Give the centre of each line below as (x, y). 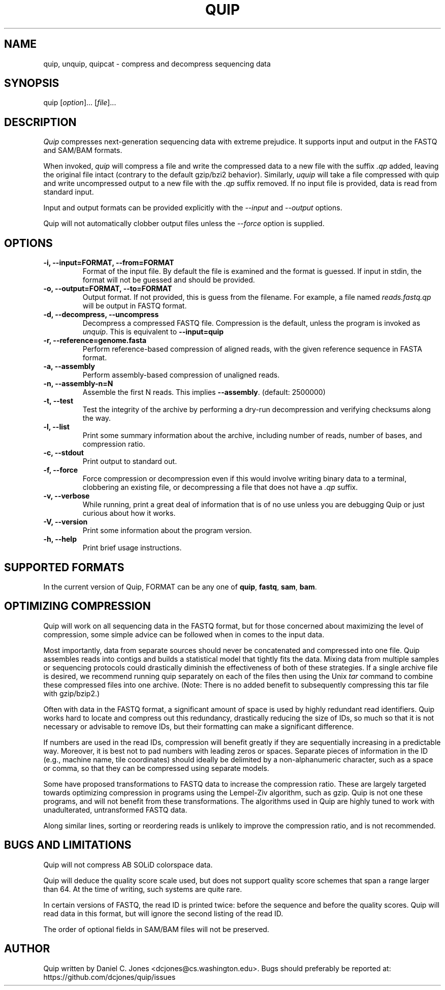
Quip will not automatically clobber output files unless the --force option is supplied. (184, 224)
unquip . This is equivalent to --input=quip (153, 332)
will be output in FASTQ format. (135, 306)
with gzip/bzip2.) (72, 693)
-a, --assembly (69, 366)
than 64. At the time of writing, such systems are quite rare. (143, 889)
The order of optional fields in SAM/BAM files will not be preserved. (156, 929)
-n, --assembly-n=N (78, 384)
